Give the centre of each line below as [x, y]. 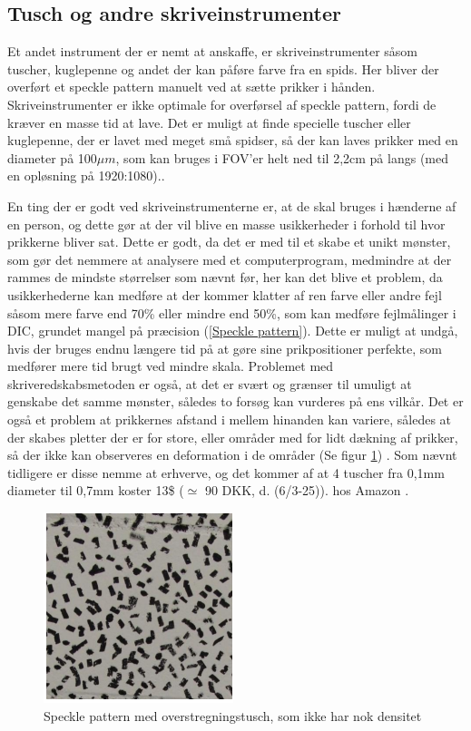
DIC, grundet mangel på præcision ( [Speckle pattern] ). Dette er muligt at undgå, [233, 331]
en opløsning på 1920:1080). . [86, 175]
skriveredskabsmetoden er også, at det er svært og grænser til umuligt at [210, 383]
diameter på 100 [52, 157]
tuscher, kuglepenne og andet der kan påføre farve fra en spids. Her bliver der [223, 68]
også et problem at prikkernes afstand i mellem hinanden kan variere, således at [230, 419]
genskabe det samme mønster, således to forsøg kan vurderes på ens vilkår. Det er [235, 401]
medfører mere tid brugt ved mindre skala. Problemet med [171, 366]
